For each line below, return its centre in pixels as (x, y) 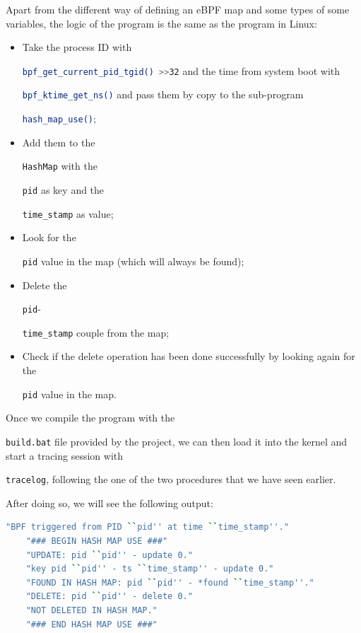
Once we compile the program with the (90, 418)
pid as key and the (63, 190)
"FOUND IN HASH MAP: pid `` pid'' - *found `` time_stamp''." (170, 582)
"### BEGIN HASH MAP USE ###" (97, 541)
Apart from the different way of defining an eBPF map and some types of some (178, 9)
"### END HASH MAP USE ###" (91, 624)
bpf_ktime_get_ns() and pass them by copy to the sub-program (163, 94)
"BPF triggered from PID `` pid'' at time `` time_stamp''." (147, 527)
